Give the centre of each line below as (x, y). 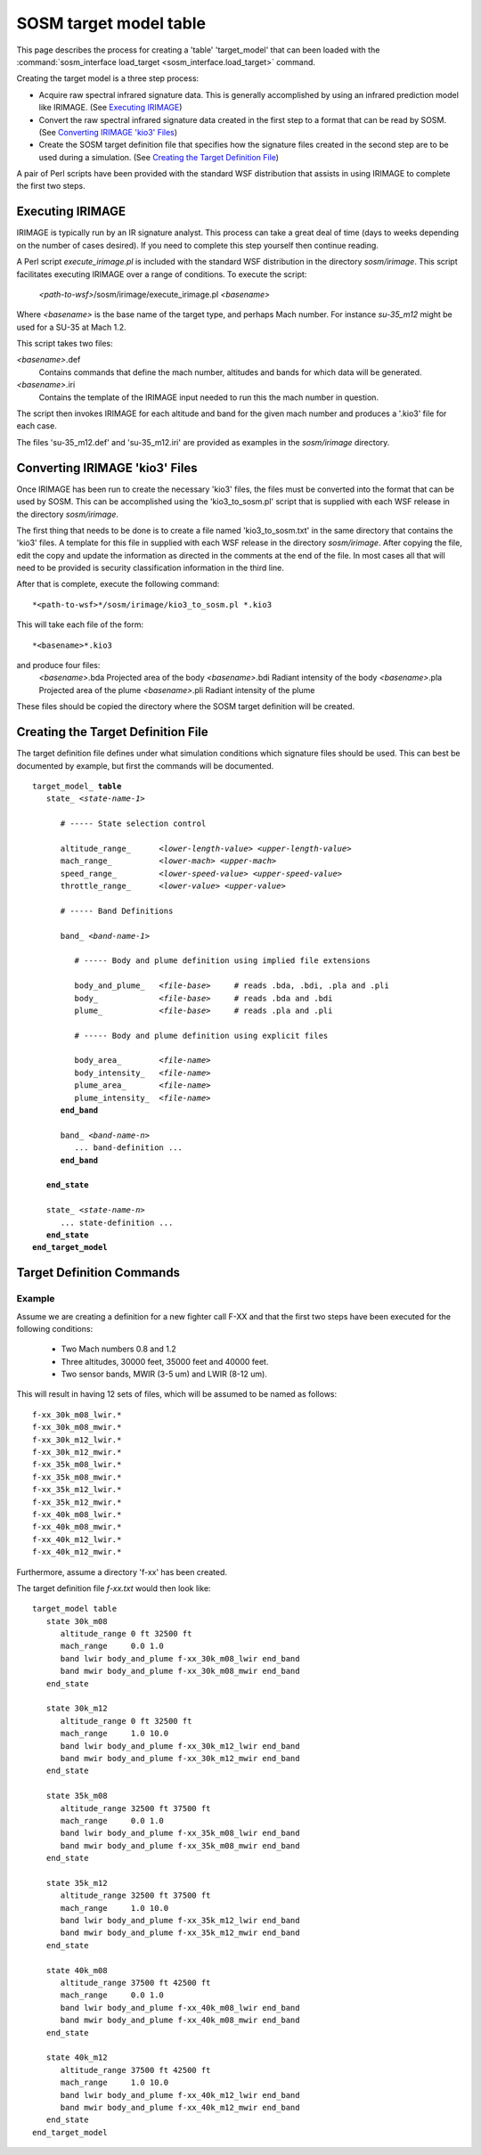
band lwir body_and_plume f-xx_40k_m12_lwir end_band (180, 2095)
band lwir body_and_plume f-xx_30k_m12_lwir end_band (180, 1746)
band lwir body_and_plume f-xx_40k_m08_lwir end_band (180, 2008)
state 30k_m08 (77, 1621)
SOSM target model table (111, 23)
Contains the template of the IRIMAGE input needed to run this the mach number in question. (208, 397)
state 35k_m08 (77, 1796)
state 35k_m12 (77, 1883)
